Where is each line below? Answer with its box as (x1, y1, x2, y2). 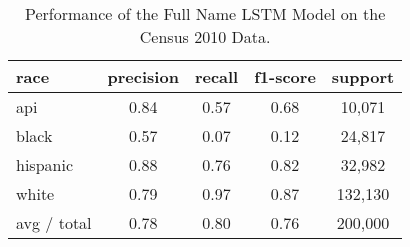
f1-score (254, 65, 316, 88)
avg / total (16, 211, 92, 234)
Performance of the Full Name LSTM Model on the (24, 2, 386, 25)
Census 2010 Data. (139, 25, 271, 48)
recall (194, 65, 239, 88)
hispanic (16, 153, 73, 176)
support (331, 65, 395, 88)
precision (107, 65, 179, 88)
